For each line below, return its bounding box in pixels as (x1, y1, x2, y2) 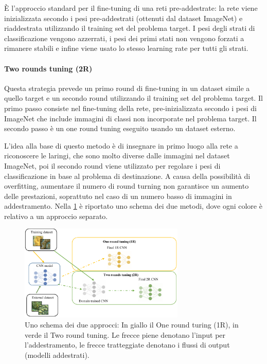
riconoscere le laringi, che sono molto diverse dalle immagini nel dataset (4, 150, 230, 161)
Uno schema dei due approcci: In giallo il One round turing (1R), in (25, 319, 239, 330)
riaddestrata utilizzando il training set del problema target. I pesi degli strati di (4, 23, 255, 33)
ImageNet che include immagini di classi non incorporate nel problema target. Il (4, 113, 257, 123)
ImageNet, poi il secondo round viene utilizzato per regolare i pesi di (4, 160, 221, 171)
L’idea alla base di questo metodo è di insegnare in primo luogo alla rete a (4, 140, 238, 151)
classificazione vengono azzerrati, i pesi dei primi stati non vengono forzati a (4, 32, 244, 43)
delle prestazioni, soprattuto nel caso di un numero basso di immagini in (4, 190, 232, 201)
